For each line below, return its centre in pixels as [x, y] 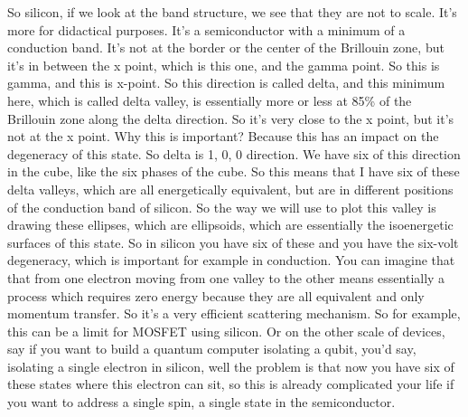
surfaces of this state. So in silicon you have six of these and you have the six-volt [233, 242]
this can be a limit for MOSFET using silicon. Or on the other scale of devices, [226, 331]
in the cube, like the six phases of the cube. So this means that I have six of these [234, 171]
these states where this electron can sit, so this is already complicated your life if [231, 384]
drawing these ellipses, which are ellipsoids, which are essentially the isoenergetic [230, 225]
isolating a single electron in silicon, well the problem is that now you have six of [231, 366]
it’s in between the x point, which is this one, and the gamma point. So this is [224, 65]
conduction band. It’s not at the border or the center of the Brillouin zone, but [226, 47]
